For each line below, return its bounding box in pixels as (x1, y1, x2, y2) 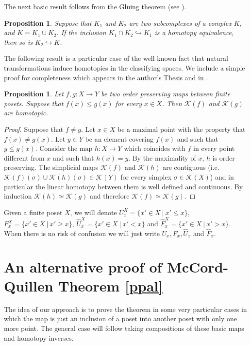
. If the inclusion (56, 27, 106, 37)
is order (212, 152, 235, 163)
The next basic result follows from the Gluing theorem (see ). (4, 1, 186, 11)
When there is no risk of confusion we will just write (4, 228, 160, 238)
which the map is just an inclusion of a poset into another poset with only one (4, 313, 237, 324)
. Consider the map (35, 143, 93, 153)
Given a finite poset (4, 207, 63, 217)
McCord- (167, 256, 229, 276)
